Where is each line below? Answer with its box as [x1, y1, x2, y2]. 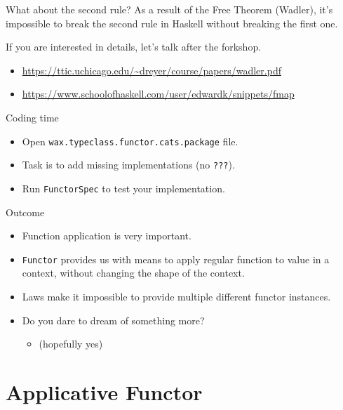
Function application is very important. [22, 228, 191, 243]
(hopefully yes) [39, 336, 103, 351]
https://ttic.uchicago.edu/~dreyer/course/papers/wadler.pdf [22, 62, 281, 77]
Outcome [6, 204, 45, 219]
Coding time [6, 110, 59, 124]
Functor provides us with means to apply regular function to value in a [22, 251, 330, 266]
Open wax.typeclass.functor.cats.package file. [22, 133, 238, 148]
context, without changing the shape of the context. [22, 265, 245, 280]
